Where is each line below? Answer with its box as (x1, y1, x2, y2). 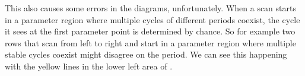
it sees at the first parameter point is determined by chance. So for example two (5, 25, 296, 37)
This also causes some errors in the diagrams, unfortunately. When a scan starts (5, 2, 296, 14)
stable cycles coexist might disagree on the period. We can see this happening (5, 48, 287, 61)
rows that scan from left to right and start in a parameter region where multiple (5, 36, 296, 49)
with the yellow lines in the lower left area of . (5, 59, 173, 72)
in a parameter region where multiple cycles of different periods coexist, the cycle (5, 13, 300, 26)
